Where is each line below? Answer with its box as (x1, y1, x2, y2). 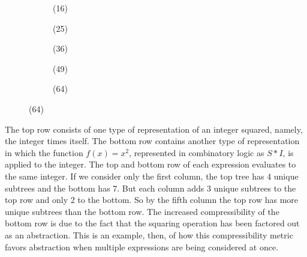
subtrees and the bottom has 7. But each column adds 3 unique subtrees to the (5, 181, 296, 194)
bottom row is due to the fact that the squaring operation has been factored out (5, 217, 300, 229)
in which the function (5, 146, 83, 159)
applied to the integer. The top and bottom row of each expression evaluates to (5, 158, 296, 171)
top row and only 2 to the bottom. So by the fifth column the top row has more (5, 193, 299, 206)
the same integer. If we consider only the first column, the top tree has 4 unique (5, 169, 299, 182)
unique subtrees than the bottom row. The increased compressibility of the (5, 205, 279, 217)
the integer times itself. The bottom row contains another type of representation (5, 135, 300, 147)
